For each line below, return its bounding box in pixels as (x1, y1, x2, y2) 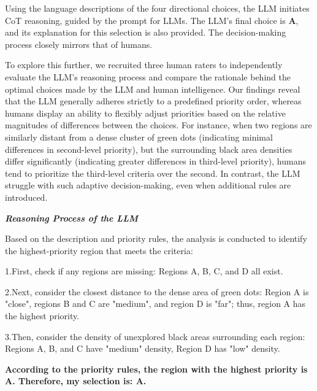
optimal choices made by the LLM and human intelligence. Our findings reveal (5, 82, 300, 95)
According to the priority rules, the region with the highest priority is (5, 362, 308, 375)
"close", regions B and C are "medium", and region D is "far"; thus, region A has (5, 297, 306, 310)
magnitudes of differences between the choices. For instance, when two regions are (5, 118, 312, 131)
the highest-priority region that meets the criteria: (5, 244, 193, 257)
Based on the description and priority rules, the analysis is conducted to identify (5, 232, 307, 245)
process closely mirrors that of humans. (5, 37, 153, 50)
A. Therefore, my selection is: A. (5, 374, 147, 387)
